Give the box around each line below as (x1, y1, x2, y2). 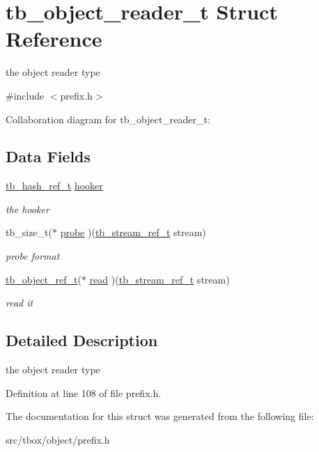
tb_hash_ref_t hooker (6, 178, 103, 193)
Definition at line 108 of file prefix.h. (6, 385, 162, 400)
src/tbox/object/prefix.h (6, 432, 110, 446)
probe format (6, 249, 60, 263)
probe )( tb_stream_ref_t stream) (60, 225, 206, 240)
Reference (6, 24, 102, 53)
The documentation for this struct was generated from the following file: (6, 409, 314, 423)
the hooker (6, 201, 49, 216)
